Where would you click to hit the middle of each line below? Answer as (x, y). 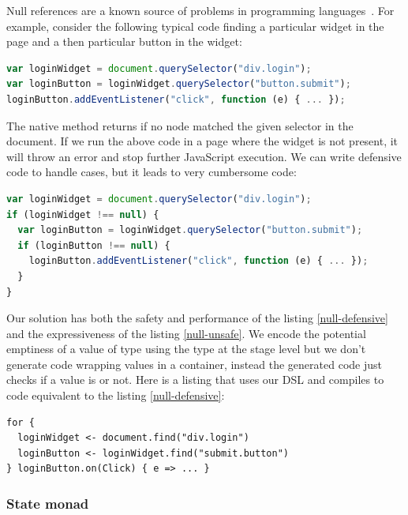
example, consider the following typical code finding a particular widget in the (195, 26)
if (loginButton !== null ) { (94, 245)
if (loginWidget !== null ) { (83, 214)
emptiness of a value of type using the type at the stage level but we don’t (186, 349)
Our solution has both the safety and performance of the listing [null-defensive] (197, 318)
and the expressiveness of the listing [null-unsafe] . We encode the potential (186, 333)
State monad (48, 503)
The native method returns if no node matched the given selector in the (180, 125)
